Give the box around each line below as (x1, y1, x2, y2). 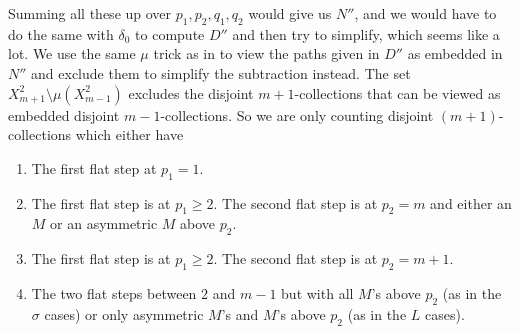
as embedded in (407, 43, 503, 64)
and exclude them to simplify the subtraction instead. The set (31, 62, 411, 83)
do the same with (8, 23, 114, 44)
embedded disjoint (8, 104, 120, 125)
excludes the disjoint (128, 82, 254, 103)
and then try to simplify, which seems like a (232, 23, 500, 44)
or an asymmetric (50, 213, 158, 234)
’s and (221, 303, 259, 324)
